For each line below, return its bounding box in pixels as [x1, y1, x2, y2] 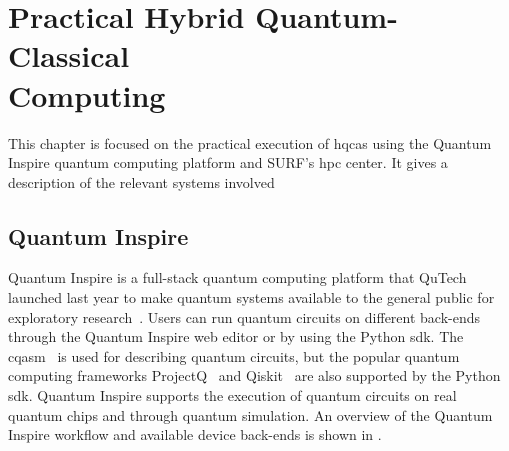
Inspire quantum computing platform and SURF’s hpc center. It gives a [8, 152, 448, 173]
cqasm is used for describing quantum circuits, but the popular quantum [8, 345, 460, 366]
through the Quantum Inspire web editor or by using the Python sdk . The [8, 326, 464, 347]
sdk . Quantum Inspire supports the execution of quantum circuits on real [8, 385, 457, 406]
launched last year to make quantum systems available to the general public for [8, 287, 495, 308]
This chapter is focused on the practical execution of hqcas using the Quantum [8, 132, 492, 153]
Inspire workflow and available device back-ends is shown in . [8, 424, 382, 445]
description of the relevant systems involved [8, 171, 275, 192]
